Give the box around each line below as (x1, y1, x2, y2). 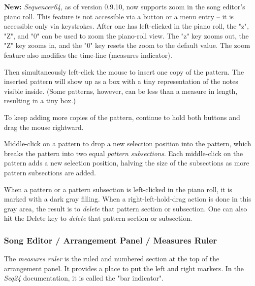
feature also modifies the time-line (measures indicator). (4, 49, 172, 60)
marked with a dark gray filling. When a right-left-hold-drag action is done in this (4, 194, 252, 204)
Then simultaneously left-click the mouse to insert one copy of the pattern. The (4, 66, 244, 77)
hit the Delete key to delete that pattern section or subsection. (4, 213, 192, 223)
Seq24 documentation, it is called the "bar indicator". (4, 273, 164, 283)
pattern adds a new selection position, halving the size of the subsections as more (4, 158, 250, 168)
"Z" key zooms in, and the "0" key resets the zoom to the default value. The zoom (4, 40, 250, 50)
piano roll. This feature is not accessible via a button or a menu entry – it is (4, 11, 234, 21)
